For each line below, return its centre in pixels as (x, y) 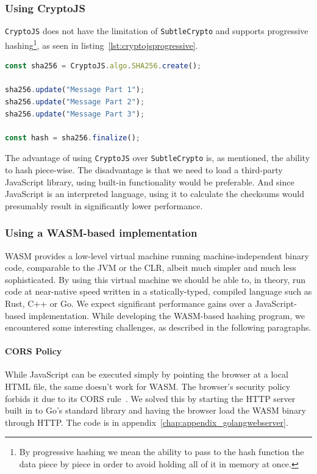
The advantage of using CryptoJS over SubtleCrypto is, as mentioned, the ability (158, 158)
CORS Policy (34, 351)
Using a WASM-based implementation (101, 233)
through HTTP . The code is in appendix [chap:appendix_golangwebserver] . (147, 422)
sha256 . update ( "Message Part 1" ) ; (75, 90)
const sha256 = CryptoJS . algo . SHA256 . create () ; (103, 66)
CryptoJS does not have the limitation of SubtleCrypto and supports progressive (157, 31)
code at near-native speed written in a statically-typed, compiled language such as (158, 291)
